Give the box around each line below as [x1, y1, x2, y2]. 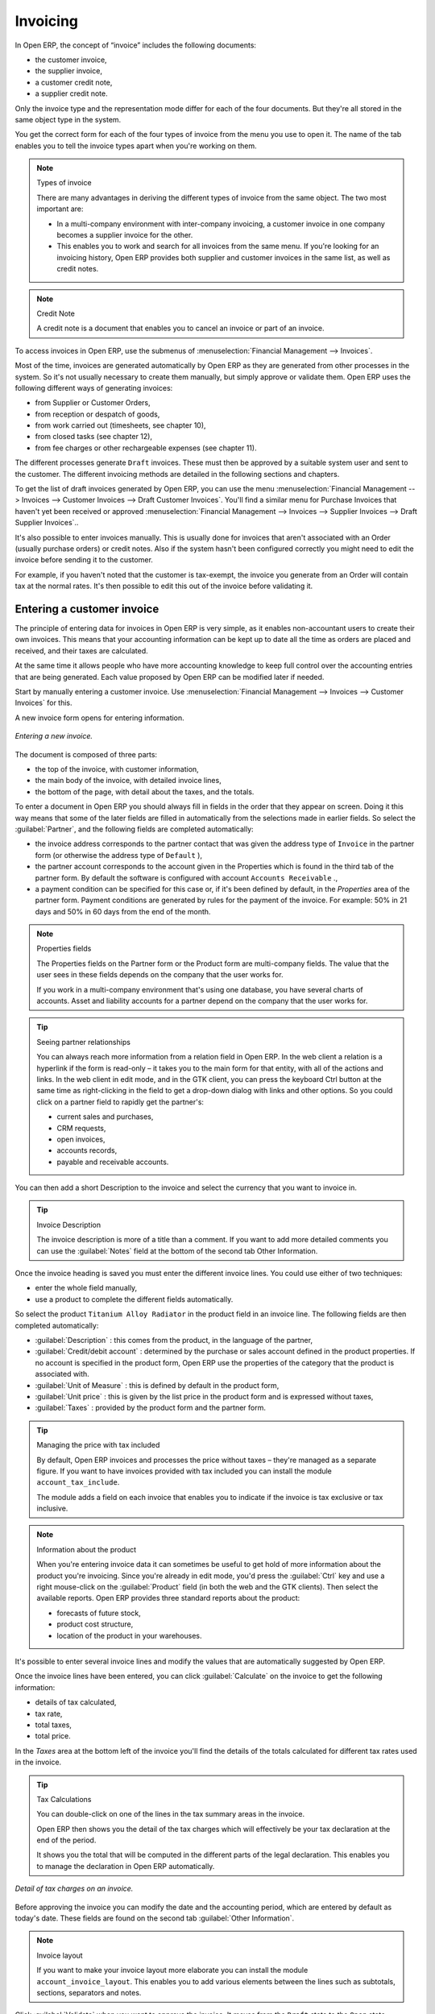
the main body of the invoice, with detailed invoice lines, [35, 776, 222, 785]
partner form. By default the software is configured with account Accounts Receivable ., [35, 872, 338, 882]
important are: [36, 204, 84, 213]
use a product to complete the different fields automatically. [35, 1294, 234, 1304]
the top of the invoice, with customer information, [35, 764, 199, 773]
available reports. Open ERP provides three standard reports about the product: [36, 1593, 300, 1603]
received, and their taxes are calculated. [14, 645, 148, 656]
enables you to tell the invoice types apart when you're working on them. [14, 141, 257, 151]
